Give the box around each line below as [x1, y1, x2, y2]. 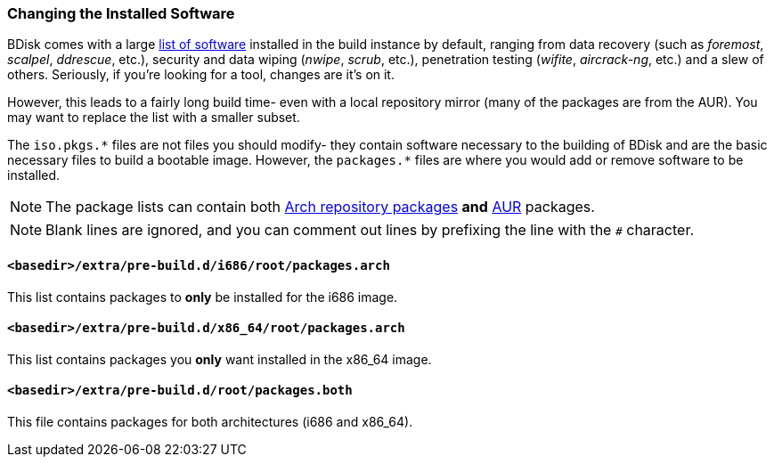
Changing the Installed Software [7, 4, 235, 22]
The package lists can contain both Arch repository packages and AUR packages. [45, 198, 595, 216]
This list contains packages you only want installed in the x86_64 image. [7, 351, 432, 367]
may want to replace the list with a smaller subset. [7, 110, 300, 126]
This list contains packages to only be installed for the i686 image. [7, 289, 398, 305]
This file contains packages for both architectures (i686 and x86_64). [7, 414, 413, 430]
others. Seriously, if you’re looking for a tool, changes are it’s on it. [7, 67, 395, 83]
